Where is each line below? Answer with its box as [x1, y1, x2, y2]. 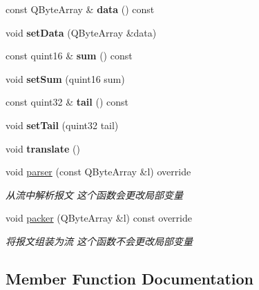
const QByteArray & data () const [6, 2, 155, 16]
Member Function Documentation [6, 267, 254, 289]
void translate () [6, 141, 80, 155]
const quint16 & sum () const [6, 48, 133, 63]
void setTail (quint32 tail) [6, 117, 119, 132]
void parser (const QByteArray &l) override [6, 164, 191, 179]
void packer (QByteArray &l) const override [6, 211, 192, 225]
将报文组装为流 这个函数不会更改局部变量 [6, 233, 193, 248]
